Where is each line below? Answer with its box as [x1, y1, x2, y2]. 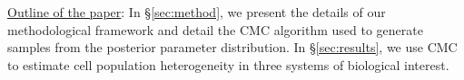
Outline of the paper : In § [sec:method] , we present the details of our [7, 3, 386, 21]
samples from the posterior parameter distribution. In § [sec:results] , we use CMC [7, 38, 458, 57]
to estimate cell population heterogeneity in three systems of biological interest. [7, 55, 449, 74]
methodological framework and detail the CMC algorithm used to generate [7, 20, 423, 39]
